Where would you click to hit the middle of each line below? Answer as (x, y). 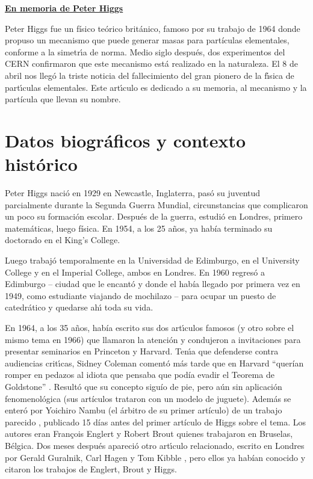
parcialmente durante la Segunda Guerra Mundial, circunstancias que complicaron (156, 204)
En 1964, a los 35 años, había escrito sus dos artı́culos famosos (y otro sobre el (150, 327)
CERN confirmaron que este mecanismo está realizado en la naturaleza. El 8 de (152, 63)
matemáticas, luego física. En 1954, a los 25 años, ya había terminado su (139, 228)
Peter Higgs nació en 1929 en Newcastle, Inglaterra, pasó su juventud (133, 193)
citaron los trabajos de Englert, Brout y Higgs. (91, 469)
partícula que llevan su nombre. (63, 99)
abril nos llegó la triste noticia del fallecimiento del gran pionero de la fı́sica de (150, 75)
